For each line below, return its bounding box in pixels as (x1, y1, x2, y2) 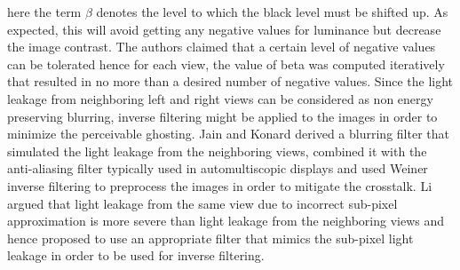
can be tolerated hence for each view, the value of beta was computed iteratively (7, 54, 445, 73)
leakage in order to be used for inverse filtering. (7, 246, 265, 265)
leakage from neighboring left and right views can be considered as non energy (7, 89, 433, 107)
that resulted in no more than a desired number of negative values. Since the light (7, 72, 454, 91)
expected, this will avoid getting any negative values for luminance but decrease (7, 20, 441, 38)
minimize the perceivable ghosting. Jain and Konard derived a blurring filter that (7, 124, 449, 143)
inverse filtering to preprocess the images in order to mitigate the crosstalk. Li (7, 176, 432, 195)
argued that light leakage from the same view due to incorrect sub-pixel (7, 194, 398, 212)
